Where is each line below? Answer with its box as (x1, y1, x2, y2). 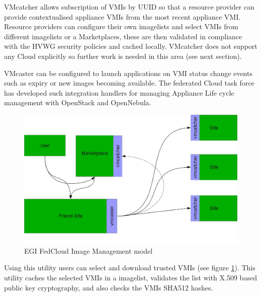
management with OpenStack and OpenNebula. (4, 97, 151, 108)
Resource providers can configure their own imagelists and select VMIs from (4, 21, 238, 32)
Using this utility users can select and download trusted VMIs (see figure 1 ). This (4, 262, 255, 273)
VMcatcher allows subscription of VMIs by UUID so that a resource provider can (4, 2, 254, 12)
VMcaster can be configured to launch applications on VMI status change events (4, 67, 252, 78)
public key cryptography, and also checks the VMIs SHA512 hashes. (4, 282, 213, 292)
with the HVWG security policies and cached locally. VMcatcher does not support (4, 41, 257, 51)
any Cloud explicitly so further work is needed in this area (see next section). (4, 50, 242, 61)
